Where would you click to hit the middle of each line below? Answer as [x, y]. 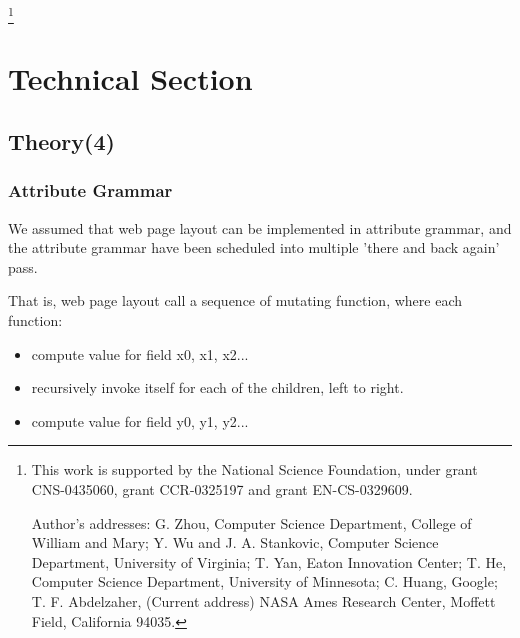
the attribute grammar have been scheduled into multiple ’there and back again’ [254, 247]
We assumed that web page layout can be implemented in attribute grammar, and [260, 227]
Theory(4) [61, 141]
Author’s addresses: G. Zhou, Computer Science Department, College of [251, 522]
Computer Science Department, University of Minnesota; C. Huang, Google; [264, 581]
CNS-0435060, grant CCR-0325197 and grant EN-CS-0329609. [222, 489]
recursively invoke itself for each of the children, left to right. [217, 387]
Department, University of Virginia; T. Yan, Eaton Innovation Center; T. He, [269, 561]
